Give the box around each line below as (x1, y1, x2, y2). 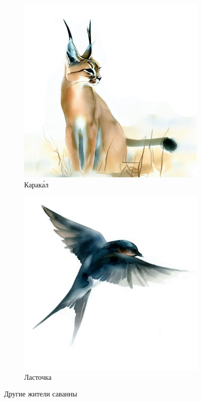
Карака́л (24, 179, 49, 189)
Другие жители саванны (4, 388, 77, 399)
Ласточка (24, 371, 52, 382)
